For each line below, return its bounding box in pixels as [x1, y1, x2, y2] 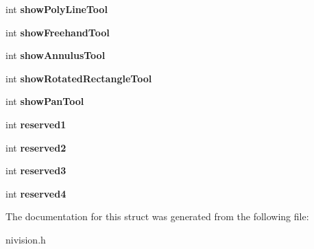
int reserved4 [5, 186, 67, 200]
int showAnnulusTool [5, 48, 106, 62]
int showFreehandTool [5, 25, 110, 39]
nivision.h [5, 232, 46, 246]
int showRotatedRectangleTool [5, 71, 152, 85]
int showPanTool [5, 94, 84, 108]
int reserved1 [5, 117, 67, 131]
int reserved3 [5, 163, 67, 178]
